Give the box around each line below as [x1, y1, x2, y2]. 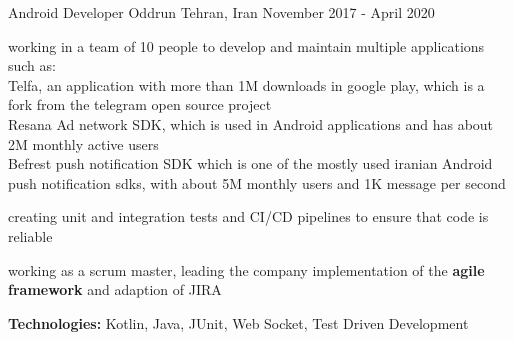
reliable [8, 225, 53, 246]
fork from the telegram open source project [8, 94, 272, 115]
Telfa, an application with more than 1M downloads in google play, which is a [8, 74, 485, 95]
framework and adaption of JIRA [8, 279, 222, 300]
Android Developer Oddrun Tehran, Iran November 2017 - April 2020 [8, 2, 435, 22]
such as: [8, 55, 56, 76]
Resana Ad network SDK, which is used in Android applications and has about [8, 113, 494, 134]
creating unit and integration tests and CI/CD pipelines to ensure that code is [8, 206, 489, 227]
